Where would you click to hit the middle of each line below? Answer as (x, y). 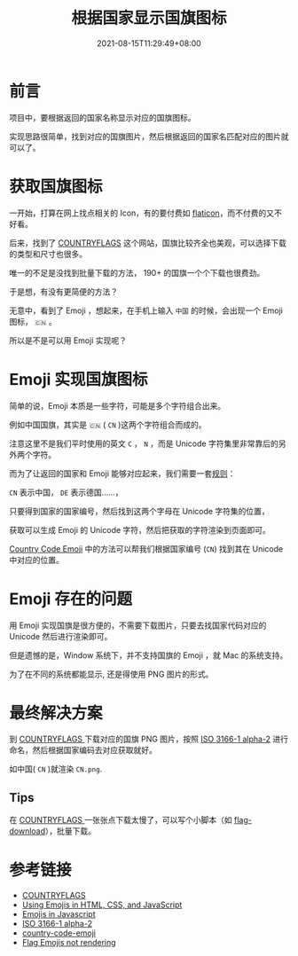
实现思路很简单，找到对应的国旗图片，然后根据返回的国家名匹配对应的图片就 (149, 136)
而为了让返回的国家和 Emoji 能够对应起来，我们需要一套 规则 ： (122, 473)
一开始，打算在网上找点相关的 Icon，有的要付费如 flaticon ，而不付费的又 (142, 213)
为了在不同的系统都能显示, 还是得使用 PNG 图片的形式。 (111, 674)
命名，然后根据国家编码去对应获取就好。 (83, 750)
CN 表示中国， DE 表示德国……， (66, 492)
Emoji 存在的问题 (71, 599)
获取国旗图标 (56, 186)
